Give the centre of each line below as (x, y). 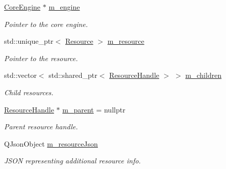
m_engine (64, 7)
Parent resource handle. (41, 126)
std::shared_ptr (73, 75)
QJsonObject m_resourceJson (51, 143)
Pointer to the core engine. (46, 24)
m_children (204, 75)
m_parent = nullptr (94, 109)
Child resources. (29, 92)
